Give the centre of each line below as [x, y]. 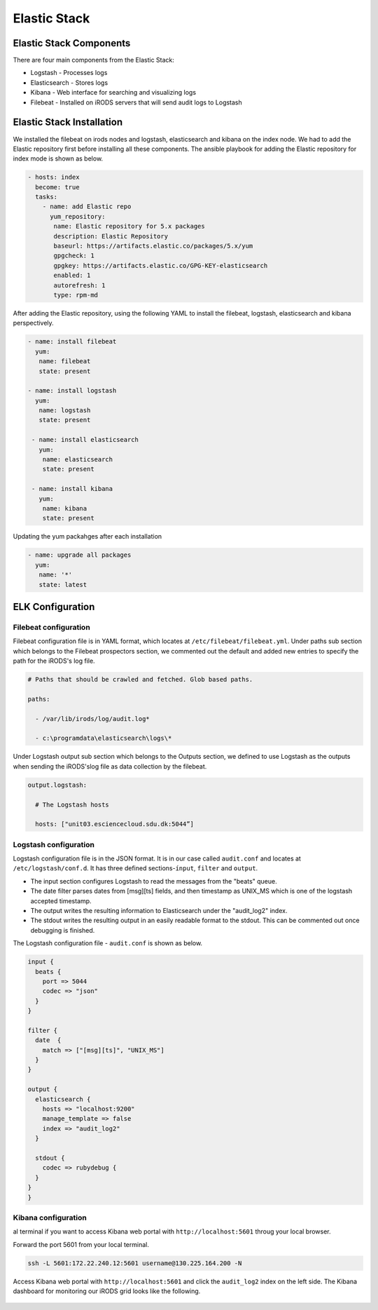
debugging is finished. [63, 930]
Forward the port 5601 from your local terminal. [81, 1244]
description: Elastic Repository [111, 236]
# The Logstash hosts [72, 804]
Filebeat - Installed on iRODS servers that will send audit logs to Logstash [136, 102]
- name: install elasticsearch [85, 440]
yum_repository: [78, 216]
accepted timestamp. [61, 900]
